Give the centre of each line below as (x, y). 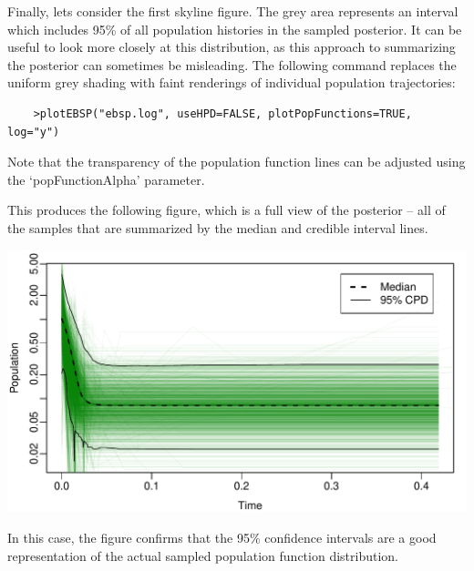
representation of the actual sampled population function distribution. (203, 555)
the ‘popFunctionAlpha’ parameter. (106, 179)
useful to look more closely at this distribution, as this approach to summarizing (232, 47)
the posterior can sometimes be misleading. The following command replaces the (232, 64)
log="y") (34, 132)
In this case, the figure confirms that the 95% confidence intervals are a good (222, 538)
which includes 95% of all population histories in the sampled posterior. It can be (235, 29)
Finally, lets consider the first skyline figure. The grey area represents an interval (233, 11)
